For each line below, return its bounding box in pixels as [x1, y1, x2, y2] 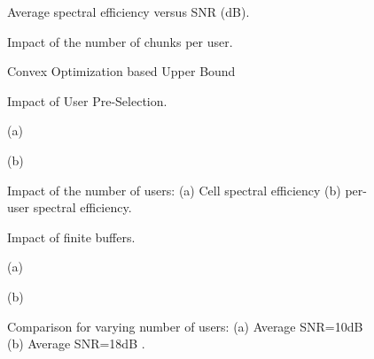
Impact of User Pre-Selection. [7, 91, 168, 110]
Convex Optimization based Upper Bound [7, 62, 236, 80]
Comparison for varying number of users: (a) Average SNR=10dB [7, 317, 363, 335]
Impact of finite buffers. [7, 227, 136, 246]
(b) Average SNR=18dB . [7, 334, 145, 353]
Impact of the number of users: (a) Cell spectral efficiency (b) [7, 180, 341, 199]
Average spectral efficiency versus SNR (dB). [7, 3, 250, 20]
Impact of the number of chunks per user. [7, 32, 233, 50]
